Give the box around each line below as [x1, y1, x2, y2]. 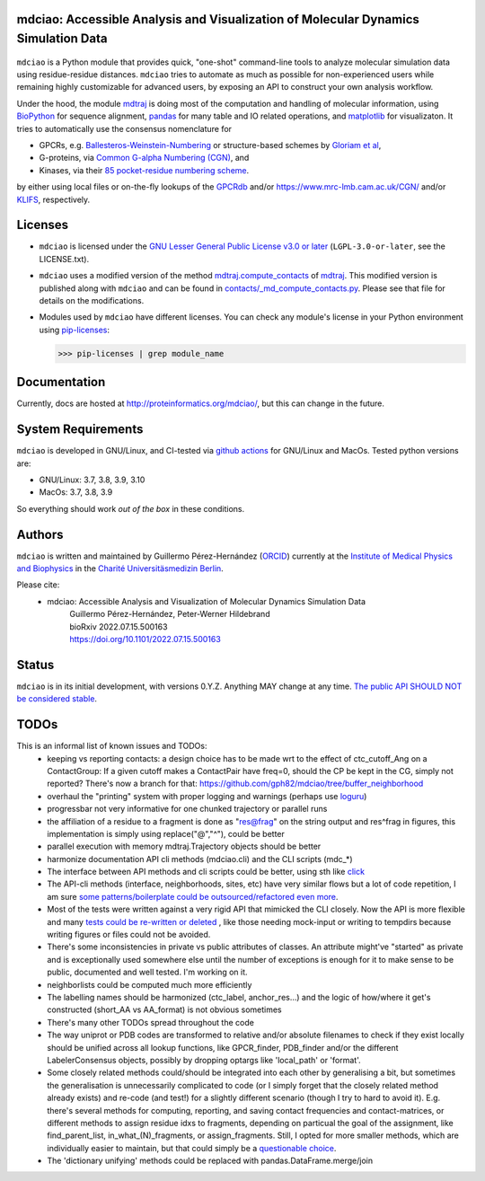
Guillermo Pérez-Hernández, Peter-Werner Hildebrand [69, 609, 270, 620]
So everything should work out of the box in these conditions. [16, 503, 245, 514]
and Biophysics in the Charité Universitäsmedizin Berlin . [16, 563, 224, 574]
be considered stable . [16, 693, 98, 704]
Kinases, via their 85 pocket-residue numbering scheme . [39, 164, 250, 175]
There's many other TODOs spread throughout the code [47, 1017, 255, 1027]
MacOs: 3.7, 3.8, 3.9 [39, 487, 113, 498]
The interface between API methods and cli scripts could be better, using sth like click [47, 867, 366, 877]
